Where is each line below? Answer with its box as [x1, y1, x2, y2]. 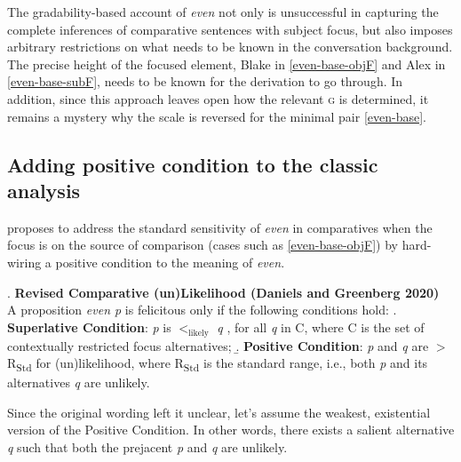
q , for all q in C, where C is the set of [217, 317, 425, 336]
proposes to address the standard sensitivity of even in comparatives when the [7, 218, 433, 236]
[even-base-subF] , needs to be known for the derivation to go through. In [7, 72, 403, 91]
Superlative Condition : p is [7, 317, 171, 336]
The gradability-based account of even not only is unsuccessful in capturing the [7, 3, 439, 20]
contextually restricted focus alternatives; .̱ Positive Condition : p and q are [7, 336, 429, 354]
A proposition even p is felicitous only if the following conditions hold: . [7, 300, 397, 319]
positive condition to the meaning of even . [55, 252, 285, 271]
